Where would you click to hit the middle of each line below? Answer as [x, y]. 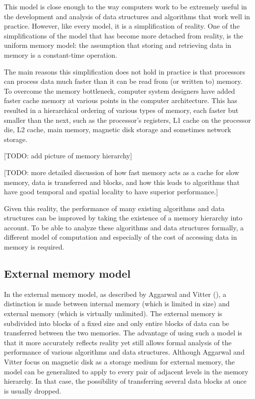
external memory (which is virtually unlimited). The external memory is [113, 313]
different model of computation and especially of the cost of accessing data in [121, 237]
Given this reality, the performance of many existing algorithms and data [114, 208]
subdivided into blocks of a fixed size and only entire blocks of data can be [117, 323]
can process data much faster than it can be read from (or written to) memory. [123, 81]
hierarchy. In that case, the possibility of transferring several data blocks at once [125, 381]
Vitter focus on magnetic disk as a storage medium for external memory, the [119, 362]
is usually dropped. [33, 390]
